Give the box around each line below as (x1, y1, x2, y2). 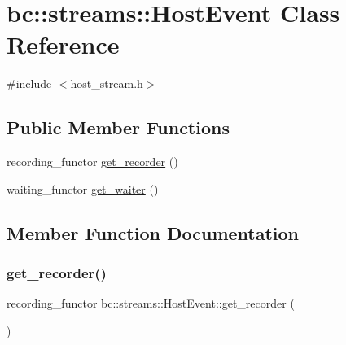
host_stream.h (70, 75, 143, 92)
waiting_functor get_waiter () (7, 180, 159, 197)
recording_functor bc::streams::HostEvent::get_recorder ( (7, 295, 295, 312)
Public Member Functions (7, 115, 230, 140)
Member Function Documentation (7, 220, 300, 245)
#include (7, 75, 52, 92)
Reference (7, 28, 120, 61)
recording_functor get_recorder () (7, 153, 178, 170)
